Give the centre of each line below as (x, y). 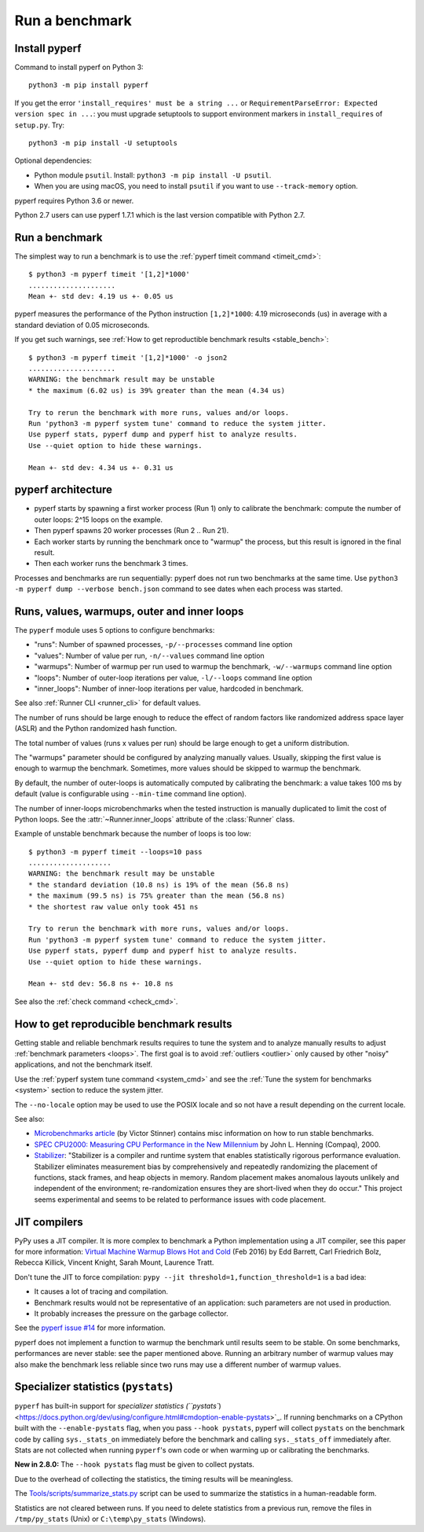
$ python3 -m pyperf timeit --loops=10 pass (116, 852)
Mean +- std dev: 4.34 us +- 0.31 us (101, 467)
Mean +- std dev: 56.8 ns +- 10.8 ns (101, 984)
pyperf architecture (64, 490)
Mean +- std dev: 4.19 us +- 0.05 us (101, 296)
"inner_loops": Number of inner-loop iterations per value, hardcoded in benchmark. (169, 689)
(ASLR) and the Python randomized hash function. (96, 729)
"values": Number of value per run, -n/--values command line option (149, 656)
